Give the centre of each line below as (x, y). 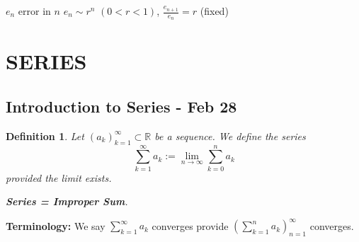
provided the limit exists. (59, 177)
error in (34, 11)
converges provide (190, 225)
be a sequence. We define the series (230, 136)
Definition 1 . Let (45, 136)
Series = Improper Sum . (67, 201)
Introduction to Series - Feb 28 (121, 106)
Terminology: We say (56, 225)
